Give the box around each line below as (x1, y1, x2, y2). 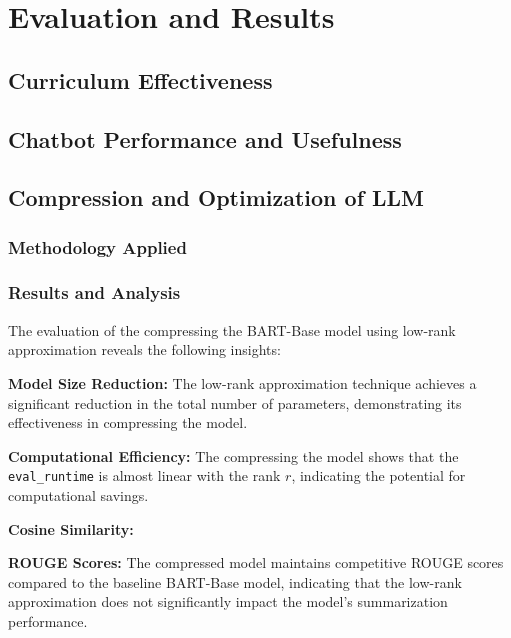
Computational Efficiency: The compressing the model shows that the (8, 445, 459, 466)
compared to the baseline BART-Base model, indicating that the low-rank (8, 571, 462, 592)
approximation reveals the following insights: (8, 339, 281, 360)
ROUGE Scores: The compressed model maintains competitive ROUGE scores (8, 552, 504, 573)
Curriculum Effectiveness (8, 64, 273, 95)
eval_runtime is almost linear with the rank (8, 465, 281, 486)
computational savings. (8, 485, 149, 505)
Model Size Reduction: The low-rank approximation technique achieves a (8, 372, 477, 393)
